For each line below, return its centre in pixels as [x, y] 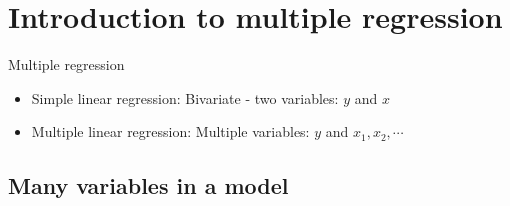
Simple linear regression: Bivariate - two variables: [185, 97]
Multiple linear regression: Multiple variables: [170, 131]
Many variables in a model [148, 185]
